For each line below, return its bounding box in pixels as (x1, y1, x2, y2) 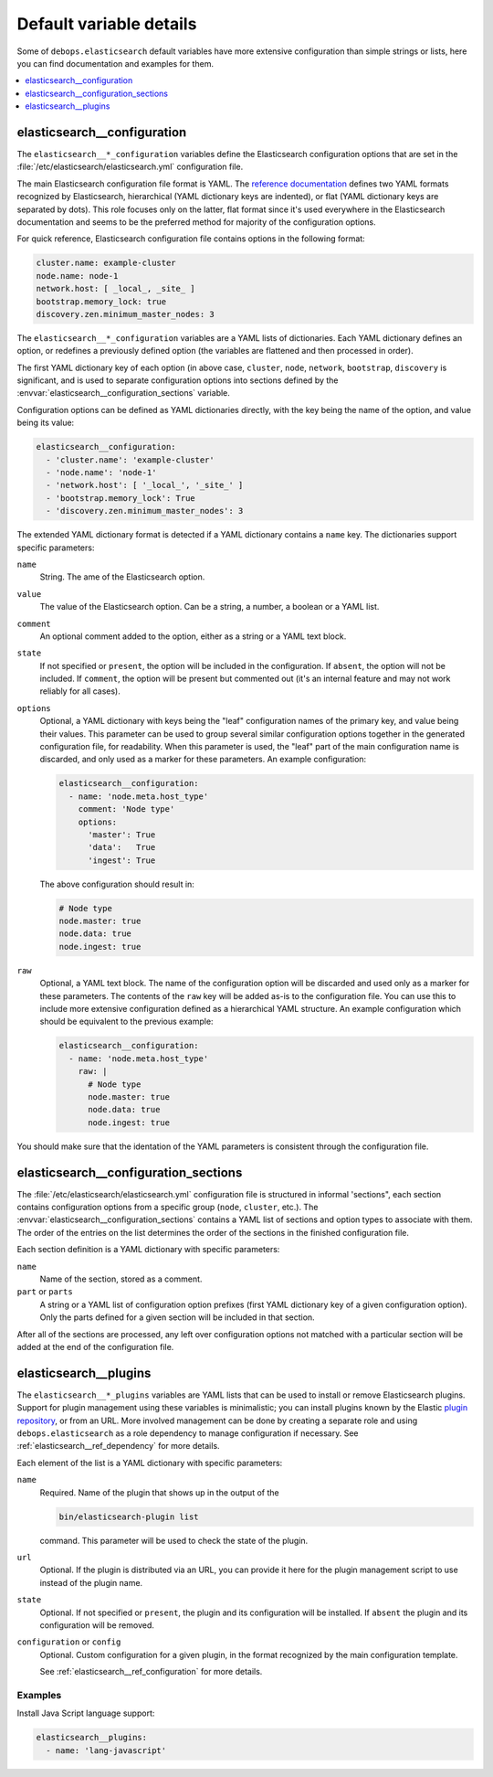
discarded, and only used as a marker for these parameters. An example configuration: (39, 754, 367, 765)
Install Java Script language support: (16, 1708, 155, 1718)
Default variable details (16, 14, 197, 34)
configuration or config (16, 1636, 121, 1647)
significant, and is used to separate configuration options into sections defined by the (16, 375, 339, 386)
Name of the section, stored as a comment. (39, 1273, 203, 1284)
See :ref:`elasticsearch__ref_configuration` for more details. (39, 1666, 263, 1677)
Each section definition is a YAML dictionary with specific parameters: (16, 1244, 280, 1255)
